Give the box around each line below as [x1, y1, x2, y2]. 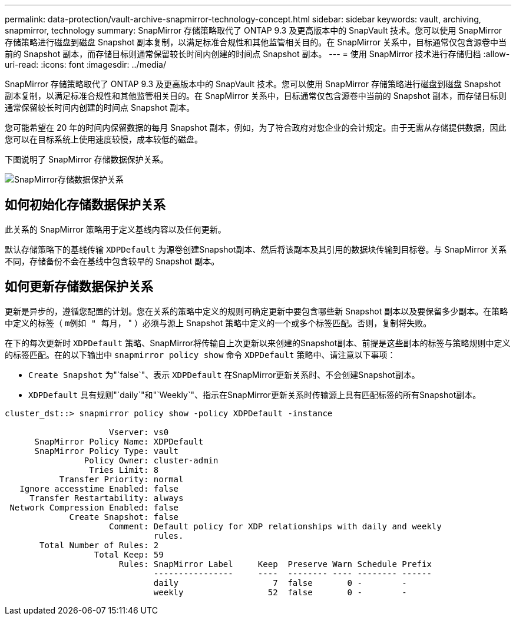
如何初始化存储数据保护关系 [5, 197, 166, 213]
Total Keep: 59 [94, 549, 164, 559]
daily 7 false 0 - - [153, 578, 407, 588]
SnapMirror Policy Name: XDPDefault [34, 436, 204, 446]
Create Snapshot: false [69, 512, 179, 522]
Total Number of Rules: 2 [39, 540, 159, 550]
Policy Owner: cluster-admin [84, 455, 219, 465]
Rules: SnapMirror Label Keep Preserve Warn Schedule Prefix [118, 559, 432, 569]
